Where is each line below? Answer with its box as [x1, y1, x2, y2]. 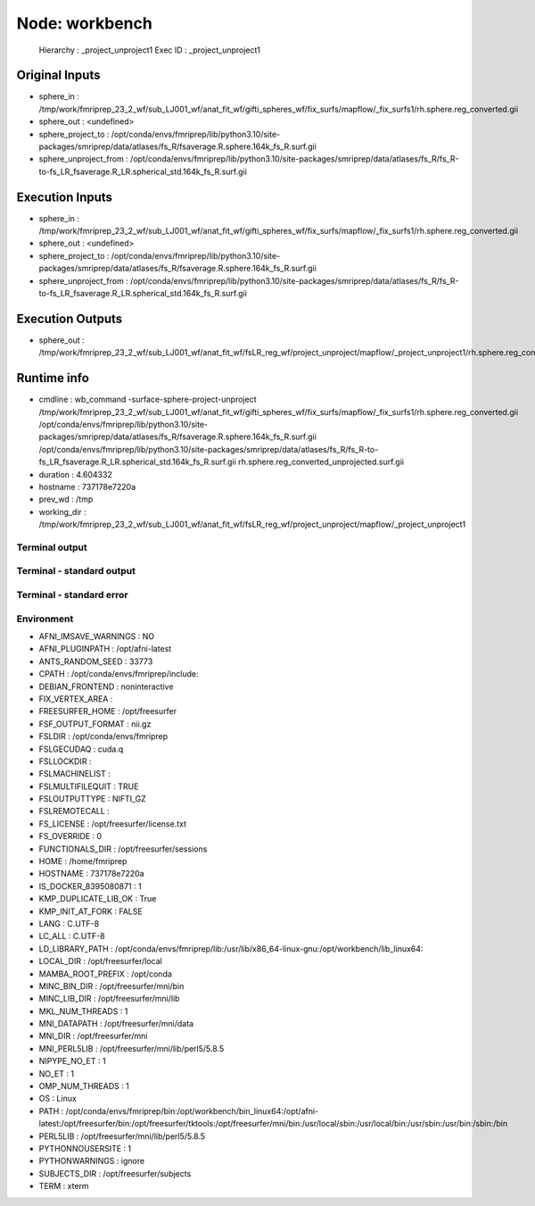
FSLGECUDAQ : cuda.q [38, 744, 124, 754]
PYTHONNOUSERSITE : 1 [38, 1144, 132, 1153]
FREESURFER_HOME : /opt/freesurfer [38, 706, 177, 717]
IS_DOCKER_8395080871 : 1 [38, 880, 142, 892]
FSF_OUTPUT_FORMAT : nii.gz [38, 719, 152, 729]
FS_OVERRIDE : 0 [38, 831, 103, 842]
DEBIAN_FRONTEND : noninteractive [38, 681, 174, 692]
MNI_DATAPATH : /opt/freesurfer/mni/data [38, 1019, 194, 1029]
